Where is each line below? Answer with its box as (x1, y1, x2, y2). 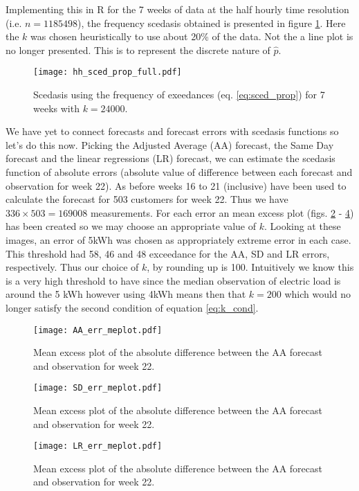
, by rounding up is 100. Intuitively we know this (147, 260, 354, 274)
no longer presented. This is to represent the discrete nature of (6, 42, 270, 57)
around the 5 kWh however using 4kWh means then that (6, 287, 246, 301)
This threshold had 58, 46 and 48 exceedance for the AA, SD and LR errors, (6, 246, 330, 260)
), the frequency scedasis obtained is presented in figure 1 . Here (77, 15, 346, 30)
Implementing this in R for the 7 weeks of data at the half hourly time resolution (6, 2, 349, 16)
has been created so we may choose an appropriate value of (6, 219, 256, 233)
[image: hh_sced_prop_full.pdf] (33, 67, 182, 78)
